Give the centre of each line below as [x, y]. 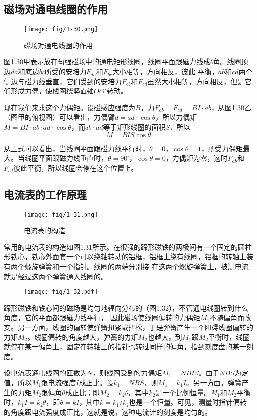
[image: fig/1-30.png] [61, 29]
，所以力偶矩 [176, 117]
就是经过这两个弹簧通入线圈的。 [56, 276]
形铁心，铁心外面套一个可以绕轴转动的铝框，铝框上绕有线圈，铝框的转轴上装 [128, 257]
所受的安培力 [65, 71]
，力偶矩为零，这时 [196, 158]
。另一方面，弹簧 [214, 383]
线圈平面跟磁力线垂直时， [66, 158]
